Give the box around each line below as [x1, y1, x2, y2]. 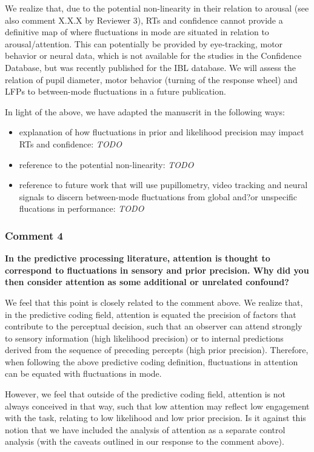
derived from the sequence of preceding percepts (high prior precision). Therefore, [5, 343, 309, 356]
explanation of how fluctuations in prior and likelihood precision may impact [19, 126, 304, 138]
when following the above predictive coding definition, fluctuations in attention [5, 355, 298, 368]
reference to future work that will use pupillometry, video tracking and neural [19, 178, 308, 191]
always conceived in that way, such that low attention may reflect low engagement [5, 399, 310, 412]
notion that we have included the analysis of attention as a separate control [5, 423, 286, 436]
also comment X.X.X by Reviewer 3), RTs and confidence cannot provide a [5, 13, 283, 26]
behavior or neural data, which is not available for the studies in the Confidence [5, 49, 302, 62]
